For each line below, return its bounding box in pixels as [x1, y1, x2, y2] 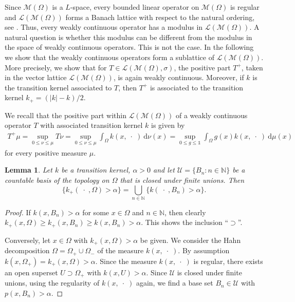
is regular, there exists [193, 255, 263, 266]
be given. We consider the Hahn [140, 234, 241, 245]
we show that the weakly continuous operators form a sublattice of [5, 51, 214, 62]
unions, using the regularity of [5, 277, 100, 288]
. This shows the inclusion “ [141, 217, 229, 228]
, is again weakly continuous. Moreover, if [113, 72, 244, 83]
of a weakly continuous [175, 109, 248, 120]
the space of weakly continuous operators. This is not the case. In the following [5, 42, 254, 52]
